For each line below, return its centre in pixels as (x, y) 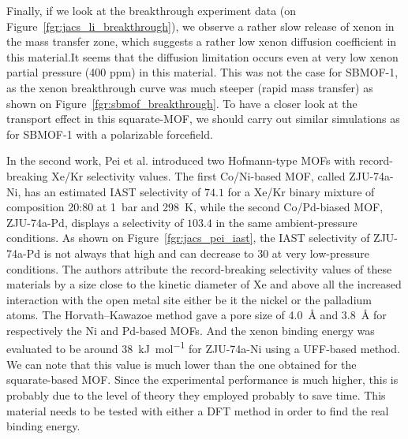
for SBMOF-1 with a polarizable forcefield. (110, 134)
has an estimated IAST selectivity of (112, 191)
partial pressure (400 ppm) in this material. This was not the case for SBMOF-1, (202, 72)
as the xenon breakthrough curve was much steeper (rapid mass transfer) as (190, 87)
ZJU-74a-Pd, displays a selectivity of (95, 222)
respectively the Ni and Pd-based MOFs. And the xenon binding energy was (191, 330)
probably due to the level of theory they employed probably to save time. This (196, 394)
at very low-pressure (320, 253)
